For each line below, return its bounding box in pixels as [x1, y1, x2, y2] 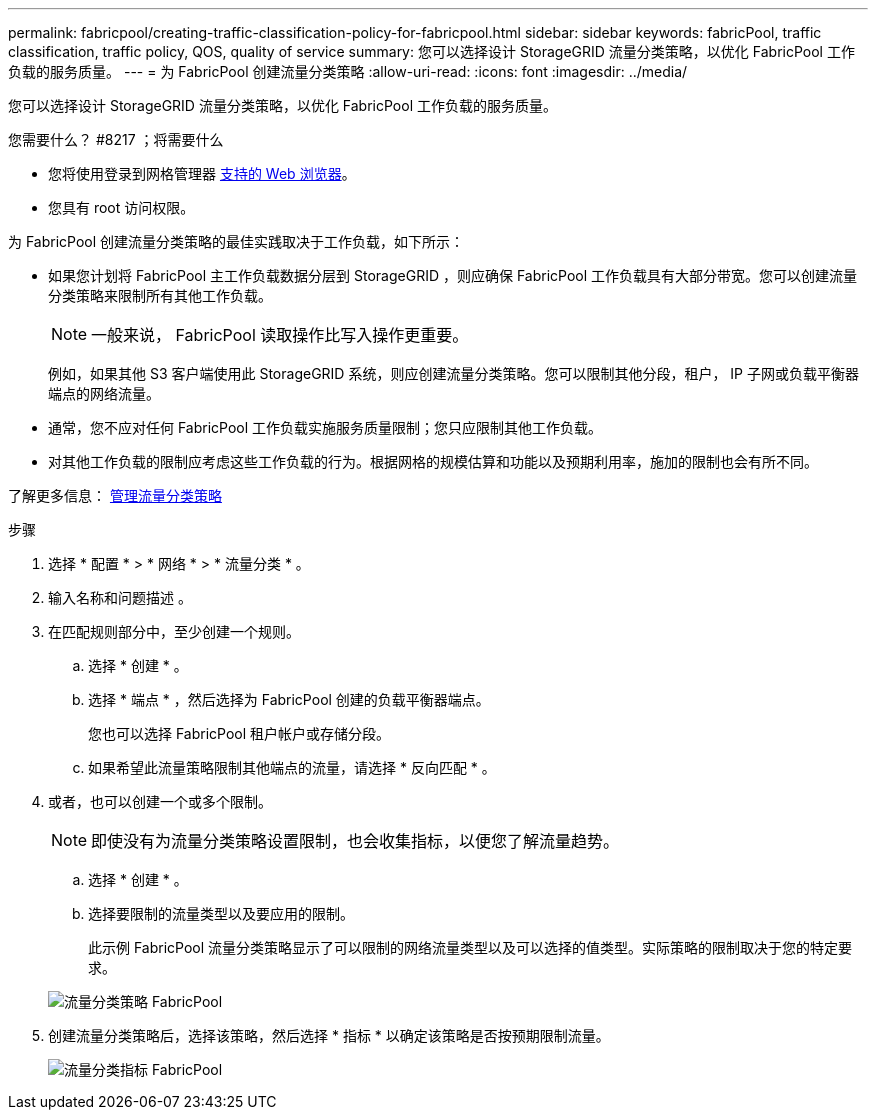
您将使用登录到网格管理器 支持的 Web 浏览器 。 [48, 165, 356, 182]
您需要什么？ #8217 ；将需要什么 [8, 131, 224, 148]
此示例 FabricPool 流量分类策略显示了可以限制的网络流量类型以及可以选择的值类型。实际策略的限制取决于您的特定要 [88, 939, 853, 956]
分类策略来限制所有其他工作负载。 [48, 287, 272, 304]
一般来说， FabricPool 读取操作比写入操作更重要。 [91, 325, 469, 345]
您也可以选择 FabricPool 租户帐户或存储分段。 [88, 725, 391, 742]
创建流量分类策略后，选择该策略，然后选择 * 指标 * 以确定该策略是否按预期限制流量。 [48, 1027, 610, 1044]
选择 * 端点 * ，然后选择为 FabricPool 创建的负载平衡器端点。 [88, 691, 490, 708]
